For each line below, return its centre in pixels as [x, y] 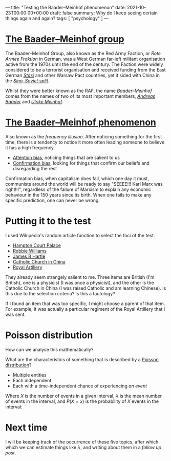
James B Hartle [29, 256]
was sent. [16, 314]
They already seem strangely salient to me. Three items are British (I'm [80, 277]
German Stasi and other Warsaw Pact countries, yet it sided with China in [82, 75]
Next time [26, 427]
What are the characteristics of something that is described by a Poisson [82, 359]
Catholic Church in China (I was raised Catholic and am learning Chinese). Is [86, 288]
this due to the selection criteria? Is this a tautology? [60, 293]
